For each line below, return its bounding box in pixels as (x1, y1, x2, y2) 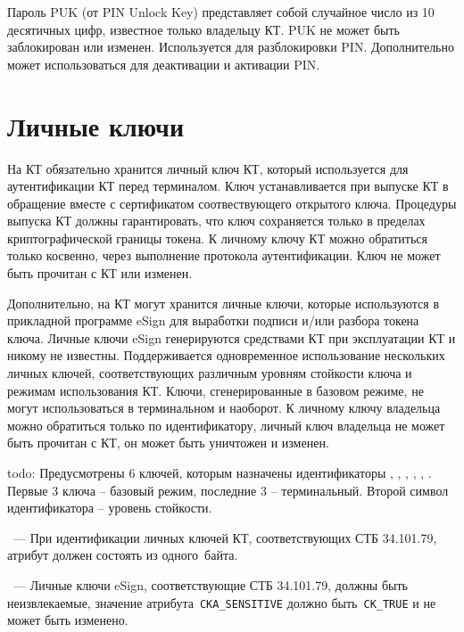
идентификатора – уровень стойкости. (7, 498, 212, 517)
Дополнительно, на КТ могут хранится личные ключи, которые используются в (7, 293, 440, 312)
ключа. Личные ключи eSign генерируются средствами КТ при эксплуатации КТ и (7, 328, 456, 347)
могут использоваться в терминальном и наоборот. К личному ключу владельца (7, 398, 441, 417)
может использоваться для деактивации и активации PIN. (7, 54, 320, 73)
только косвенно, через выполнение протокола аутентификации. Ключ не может (7, 246, 441, 265)
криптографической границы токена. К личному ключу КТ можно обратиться (7, 228, 427, 247)
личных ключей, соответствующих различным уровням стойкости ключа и (7, 364, 412, 382)
